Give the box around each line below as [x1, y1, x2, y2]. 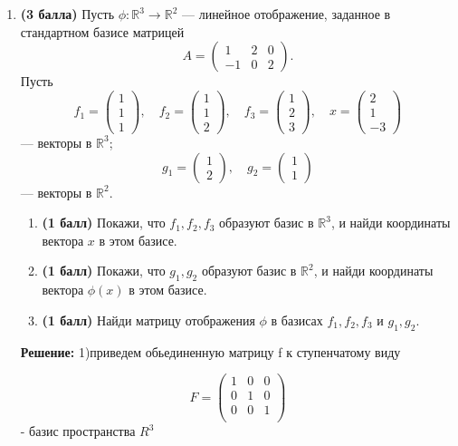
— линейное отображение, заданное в [181, 5, 391, 23]
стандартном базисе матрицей [20, 22, 185, 41]
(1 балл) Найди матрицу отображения [42, 310, 255, 329]
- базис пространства [20, 422, 136, 441]
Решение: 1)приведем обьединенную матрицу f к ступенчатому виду [20, 342, 401, 361]
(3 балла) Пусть [20, 5, 115, 23]
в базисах [271, 310, 323, 329]
